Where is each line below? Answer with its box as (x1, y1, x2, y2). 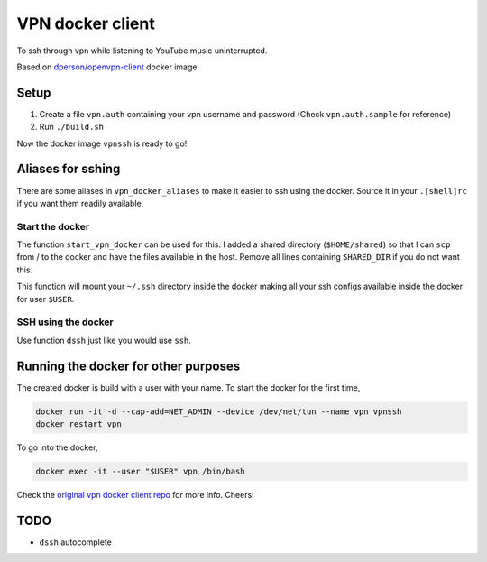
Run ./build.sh (39, 122, 104, 133)
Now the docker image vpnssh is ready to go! (16, 138, 188, 149)
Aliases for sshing (16, 161, 121, 177)
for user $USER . (16, 293, 75, 304)
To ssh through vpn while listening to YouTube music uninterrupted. (16, 45, 268, 56)
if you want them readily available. (16, 198, 144, 208)
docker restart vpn (35, 419, 122, 429)
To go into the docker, (16, 442, 98, 453)
